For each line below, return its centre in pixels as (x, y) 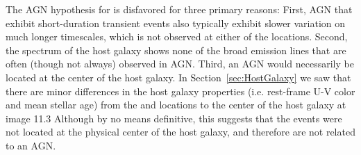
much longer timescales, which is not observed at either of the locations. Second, (177, 36)
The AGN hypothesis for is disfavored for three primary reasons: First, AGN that (179, 9)
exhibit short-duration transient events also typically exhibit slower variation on (176, 23)
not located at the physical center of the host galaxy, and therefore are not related (180, 132)
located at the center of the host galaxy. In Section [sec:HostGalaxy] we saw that (178, 77)
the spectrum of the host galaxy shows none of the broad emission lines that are (176, 50)
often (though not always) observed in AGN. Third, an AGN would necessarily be (180, 64)
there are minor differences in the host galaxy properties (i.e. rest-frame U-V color (180, 91)
